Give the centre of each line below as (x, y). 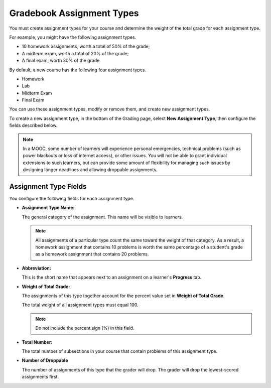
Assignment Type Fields (48, 186)
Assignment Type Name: (48, 208)
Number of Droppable (45, 360)
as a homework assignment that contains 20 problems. (92, 254)
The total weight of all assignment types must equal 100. (80, 305)
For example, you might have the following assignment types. (73, 37)
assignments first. (40, 377)
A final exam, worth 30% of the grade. (61, 61)
